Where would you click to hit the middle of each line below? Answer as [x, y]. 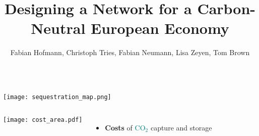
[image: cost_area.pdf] [43, 120]
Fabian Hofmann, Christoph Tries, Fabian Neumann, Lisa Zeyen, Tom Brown [130, 52]
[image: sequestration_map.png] [57, 97]
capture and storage [181, 127]
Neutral [58, 28]
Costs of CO [125, 127]
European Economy [160, 28]
